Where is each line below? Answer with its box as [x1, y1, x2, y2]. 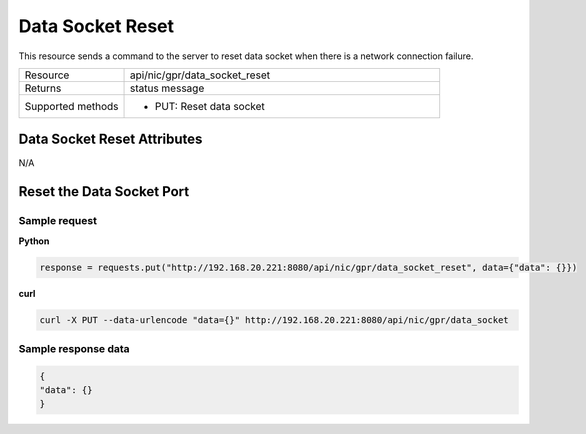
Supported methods [24, 99, 119, 113]
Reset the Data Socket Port [18, 183, 190, 200]
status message [129, 81, 205, 95]
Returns [24, 81, 62, 95]
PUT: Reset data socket [154, 99, 265, 113]
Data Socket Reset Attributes [18, 131, 203, 148]
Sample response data [18, 341, 130, 355]
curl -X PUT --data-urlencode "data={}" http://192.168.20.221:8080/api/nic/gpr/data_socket [39, 314, 509, 325]
